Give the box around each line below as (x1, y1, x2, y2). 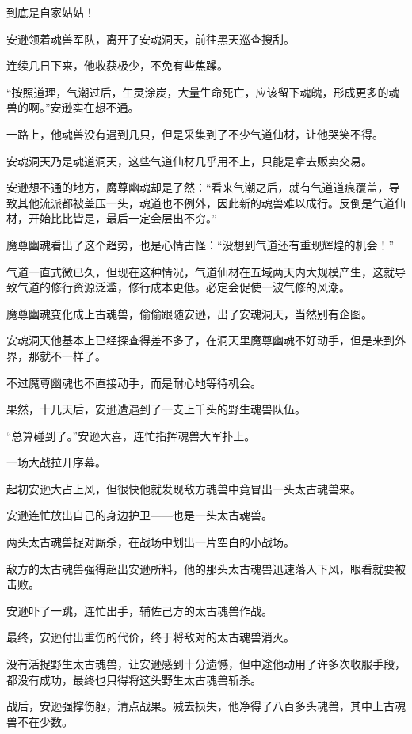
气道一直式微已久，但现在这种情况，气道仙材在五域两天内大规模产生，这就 (6, 263, 395, 280)
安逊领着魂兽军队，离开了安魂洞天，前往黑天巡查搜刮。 (6, 30, 295, 47)
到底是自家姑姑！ (6, 4, 95, 20)
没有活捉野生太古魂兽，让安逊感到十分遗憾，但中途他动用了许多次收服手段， (6, 656, 406, 672)
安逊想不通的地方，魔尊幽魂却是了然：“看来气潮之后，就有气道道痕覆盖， (6, 179, 389, 196)
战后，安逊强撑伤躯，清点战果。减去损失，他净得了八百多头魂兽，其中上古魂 (6, 698, 406, 714)
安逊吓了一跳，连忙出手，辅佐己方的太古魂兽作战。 (6, 602, 273, 618)
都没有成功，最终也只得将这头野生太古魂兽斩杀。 (6, 671, 261, 687)
